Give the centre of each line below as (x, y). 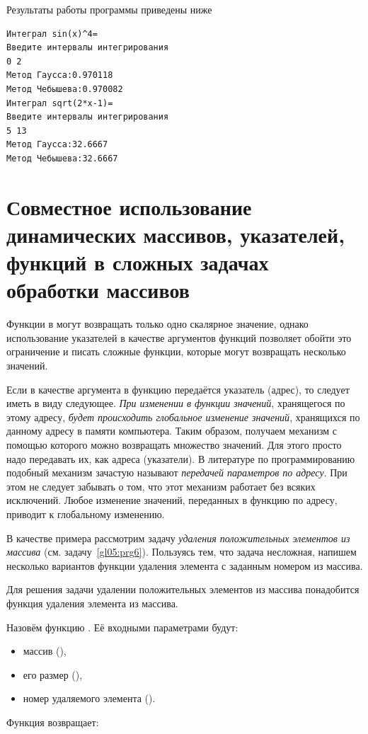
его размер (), (53, 674)
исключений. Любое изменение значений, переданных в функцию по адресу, (172, 500)
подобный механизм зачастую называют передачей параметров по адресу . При (177, 472)
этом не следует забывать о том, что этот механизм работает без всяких (161, 486)
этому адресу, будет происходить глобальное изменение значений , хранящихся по (183, 417)
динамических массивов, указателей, (176, 234)
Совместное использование (129, 206)
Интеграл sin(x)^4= (52, 34)
